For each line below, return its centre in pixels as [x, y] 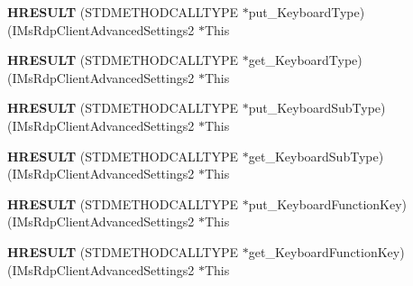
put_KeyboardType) [307, 12]
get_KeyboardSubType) [316, 156]
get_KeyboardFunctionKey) [326, 251]
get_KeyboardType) [305, 60]
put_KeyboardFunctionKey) [328, 203]
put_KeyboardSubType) [317, 108]
